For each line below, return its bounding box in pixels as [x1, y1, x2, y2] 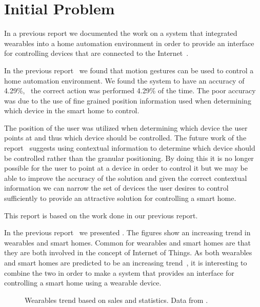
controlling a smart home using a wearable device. [4, 277, 162, 288]
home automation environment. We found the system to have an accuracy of [4, 75, 245, 86]
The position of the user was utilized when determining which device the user [4, 122, 248, 133]
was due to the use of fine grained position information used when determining [4, 95, 251, 106]
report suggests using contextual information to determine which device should [4, 142, 255, 153]
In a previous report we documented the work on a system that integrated [4, 28, 237, 38]
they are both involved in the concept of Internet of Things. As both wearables [4, 247, 252, 258]
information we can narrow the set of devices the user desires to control [4, 182, 229, 193]
